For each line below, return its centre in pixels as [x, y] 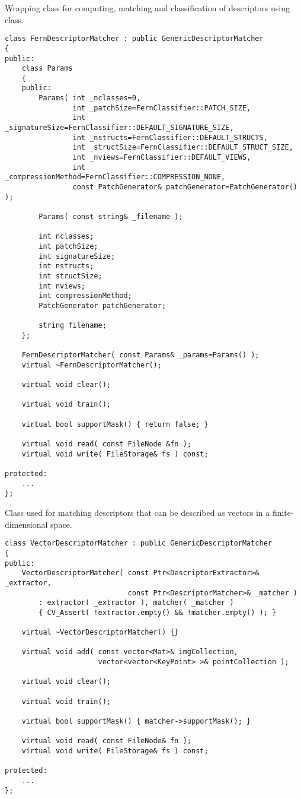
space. [61, 524]
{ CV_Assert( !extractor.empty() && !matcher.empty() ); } [158, 612]
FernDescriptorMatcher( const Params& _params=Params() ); [140, 355]
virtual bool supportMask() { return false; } [115, 424]
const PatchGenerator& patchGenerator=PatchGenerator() [185, 187]
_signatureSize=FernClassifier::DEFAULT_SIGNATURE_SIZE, [119, 128]
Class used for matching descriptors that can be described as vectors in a [137, 513]
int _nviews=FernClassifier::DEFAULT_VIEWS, [162, 158]
